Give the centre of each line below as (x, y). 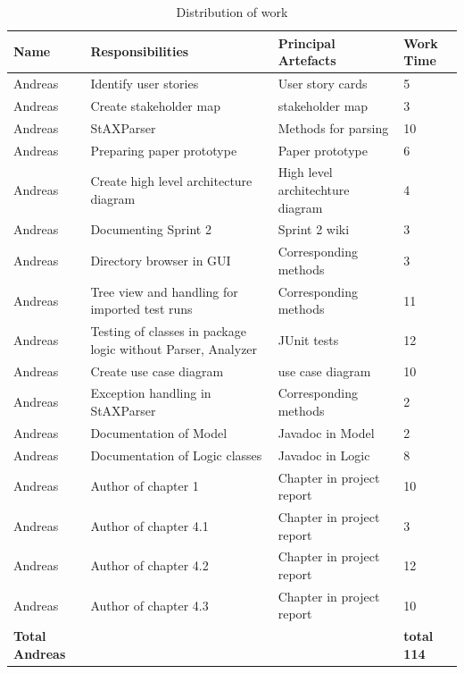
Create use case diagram (157, 371)
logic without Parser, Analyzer (174, 348)
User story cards (323, 84)
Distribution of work (232, 12)
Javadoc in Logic (324, 455)
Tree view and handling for (164, 291)
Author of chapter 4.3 (149, 605)
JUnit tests (308, 339)
